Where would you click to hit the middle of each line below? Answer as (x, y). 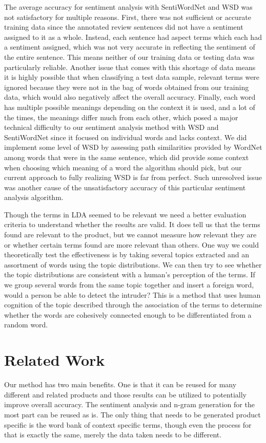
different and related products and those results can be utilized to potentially (125, 394)
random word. (26, 325)
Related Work (55, 360)
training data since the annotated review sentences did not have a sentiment (124, 27)
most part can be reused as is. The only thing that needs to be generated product (132, 414)
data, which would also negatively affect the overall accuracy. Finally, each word (130, 97)
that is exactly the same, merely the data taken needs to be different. (113, 435)
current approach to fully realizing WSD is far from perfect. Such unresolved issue (133, 177)
